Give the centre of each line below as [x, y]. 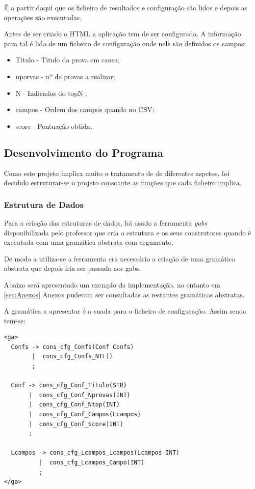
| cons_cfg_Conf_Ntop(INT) [74, 405]
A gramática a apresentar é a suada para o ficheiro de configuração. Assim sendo [125, 311]
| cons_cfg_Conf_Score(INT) [76, 424]
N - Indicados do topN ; [51, 93]
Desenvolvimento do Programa [84, 152]
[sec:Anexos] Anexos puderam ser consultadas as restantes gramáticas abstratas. [124, 294]
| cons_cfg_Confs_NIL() [72, 357]
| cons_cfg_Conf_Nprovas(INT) [79, 395]
